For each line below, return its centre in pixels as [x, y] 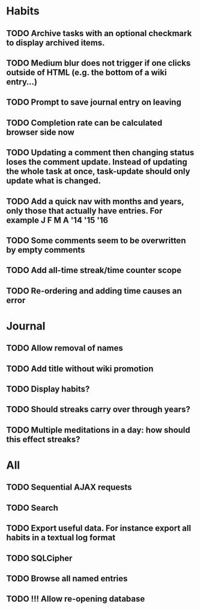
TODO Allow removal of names [65, 348]
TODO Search [32, 507]
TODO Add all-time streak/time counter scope [94, 270]
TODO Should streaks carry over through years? [98, 409]
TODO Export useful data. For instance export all [98, 528]
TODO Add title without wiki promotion [80, 368]
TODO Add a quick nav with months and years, [95, 201]
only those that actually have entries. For [84, 211]
